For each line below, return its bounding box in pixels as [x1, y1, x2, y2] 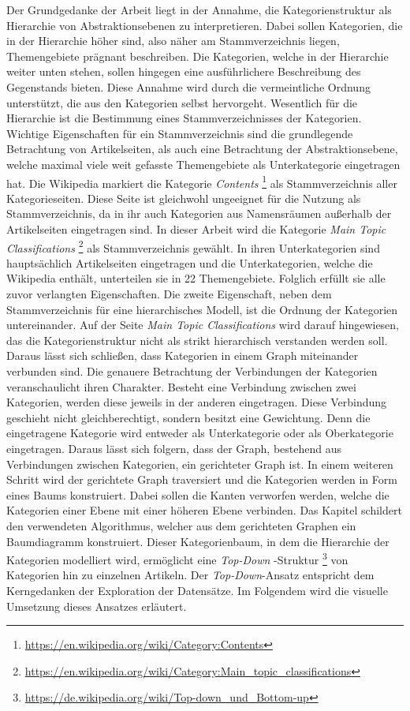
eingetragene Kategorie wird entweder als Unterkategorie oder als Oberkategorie [6, 425, 393, 441]
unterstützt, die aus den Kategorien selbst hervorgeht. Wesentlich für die [6, 94, 358, 110]
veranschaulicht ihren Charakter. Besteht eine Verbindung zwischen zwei [6, 378, 356, 395]
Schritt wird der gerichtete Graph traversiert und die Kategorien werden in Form [6, 471, 397, 488]
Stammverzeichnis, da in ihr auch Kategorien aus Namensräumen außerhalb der [6, 205, 392, 222]
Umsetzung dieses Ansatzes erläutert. [6, 597, 187, 614]
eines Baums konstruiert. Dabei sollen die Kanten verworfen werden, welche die [6, 486, 389, 503]
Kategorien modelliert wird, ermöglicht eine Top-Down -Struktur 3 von [6, 549, 348, 567]
